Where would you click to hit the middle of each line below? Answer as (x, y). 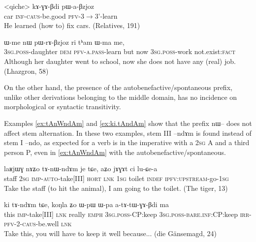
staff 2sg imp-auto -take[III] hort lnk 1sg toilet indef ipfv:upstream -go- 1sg (116, 178)
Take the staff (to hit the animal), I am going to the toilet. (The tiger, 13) (116, 188)
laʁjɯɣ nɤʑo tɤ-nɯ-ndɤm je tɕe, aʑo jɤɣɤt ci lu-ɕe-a (81, 168)
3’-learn (106, 15)
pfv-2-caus (20, 224)
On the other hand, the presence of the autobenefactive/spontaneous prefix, (118, 87)
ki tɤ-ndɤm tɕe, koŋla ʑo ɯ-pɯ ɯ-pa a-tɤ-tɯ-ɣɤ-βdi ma (87, 204)
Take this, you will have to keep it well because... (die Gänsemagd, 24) (110, 233)
